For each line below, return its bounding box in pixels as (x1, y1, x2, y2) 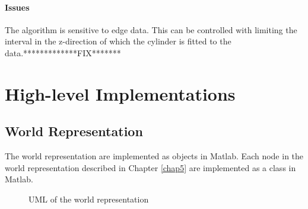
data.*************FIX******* (5, 46, 121, 59)
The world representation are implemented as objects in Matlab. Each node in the (5, 150, 304, 162)
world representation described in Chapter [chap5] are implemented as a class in (5, 161, 296, 173)
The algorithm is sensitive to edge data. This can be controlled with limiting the (5, 23, 297, 36)
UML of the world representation (28, 192, 149, 205)
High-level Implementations (5, 81, 236, 105)
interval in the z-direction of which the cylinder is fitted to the (5, 35, 231, 47)
